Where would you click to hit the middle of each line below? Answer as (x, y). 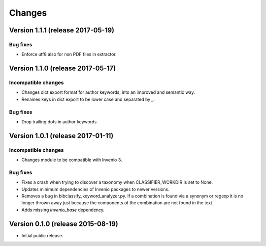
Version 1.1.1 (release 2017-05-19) (62, 30)
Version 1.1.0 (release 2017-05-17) (62, 68)
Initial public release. (42, 235)
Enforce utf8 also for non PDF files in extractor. (69, 55)
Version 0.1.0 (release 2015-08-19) (64, 224)
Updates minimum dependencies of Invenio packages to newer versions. (95, 189)
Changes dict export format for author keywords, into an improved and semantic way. (108, 92)
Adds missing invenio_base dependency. (63, 210)
